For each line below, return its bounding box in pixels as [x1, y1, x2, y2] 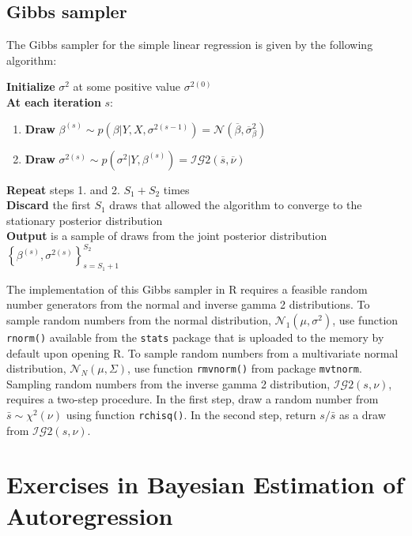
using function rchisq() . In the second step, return [66, 406, 316, 422]
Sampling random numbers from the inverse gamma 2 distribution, [6, 375, 331, 392]
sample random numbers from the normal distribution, [6, 311, 271, 328]
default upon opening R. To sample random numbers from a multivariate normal [6, 344, 399, 361]
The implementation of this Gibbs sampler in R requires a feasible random [6, 280, 368, 297]
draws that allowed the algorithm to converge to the [109, 197, 362, 213]
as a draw [338, 406, 386, 422]
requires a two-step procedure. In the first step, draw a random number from [6, 391, 379, 407]
